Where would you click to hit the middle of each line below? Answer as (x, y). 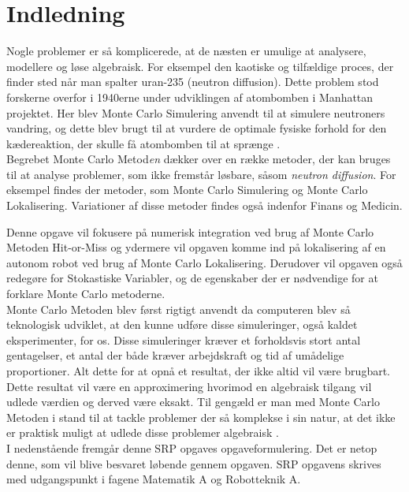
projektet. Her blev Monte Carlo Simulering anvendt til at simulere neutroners (196, 112)
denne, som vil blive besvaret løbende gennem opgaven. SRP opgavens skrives (194, 463)
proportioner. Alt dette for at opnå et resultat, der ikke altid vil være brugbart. (198, 371)
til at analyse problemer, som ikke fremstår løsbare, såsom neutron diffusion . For (201, 174)
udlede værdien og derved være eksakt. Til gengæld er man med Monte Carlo (193, 402)
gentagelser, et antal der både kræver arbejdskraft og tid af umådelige (175, 355)
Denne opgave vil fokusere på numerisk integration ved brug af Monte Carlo (190, 231)
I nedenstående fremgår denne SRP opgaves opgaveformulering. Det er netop (192, 447)
